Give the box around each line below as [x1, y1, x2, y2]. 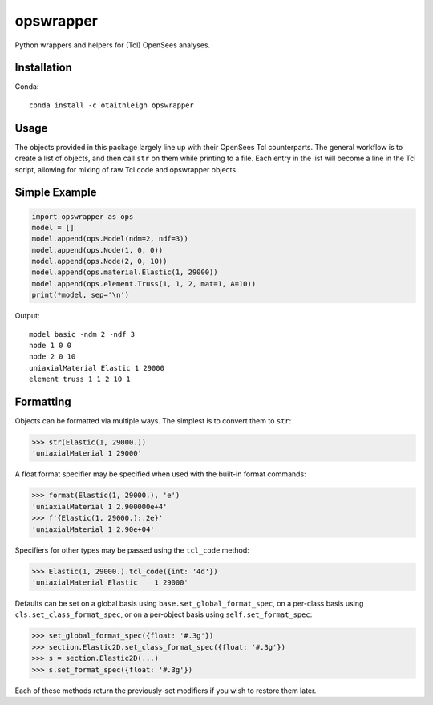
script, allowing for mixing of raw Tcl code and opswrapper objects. [14, 164, 238, 174]
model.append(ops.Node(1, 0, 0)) [31, 245, 164, 254]
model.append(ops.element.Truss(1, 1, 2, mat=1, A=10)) [31, 279, 257, 288]
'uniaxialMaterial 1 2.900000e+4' [31, 502, 168, 511]
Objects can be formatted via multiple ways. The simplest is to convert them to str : [14, 416, 292, 426]
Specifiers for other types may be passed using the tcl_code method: [14, 545, 250, 555]
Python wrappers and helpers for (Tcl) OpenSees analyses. [14, 40, 211, 50]
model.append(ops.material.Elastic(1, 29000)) [31, 268, 218, 277]
